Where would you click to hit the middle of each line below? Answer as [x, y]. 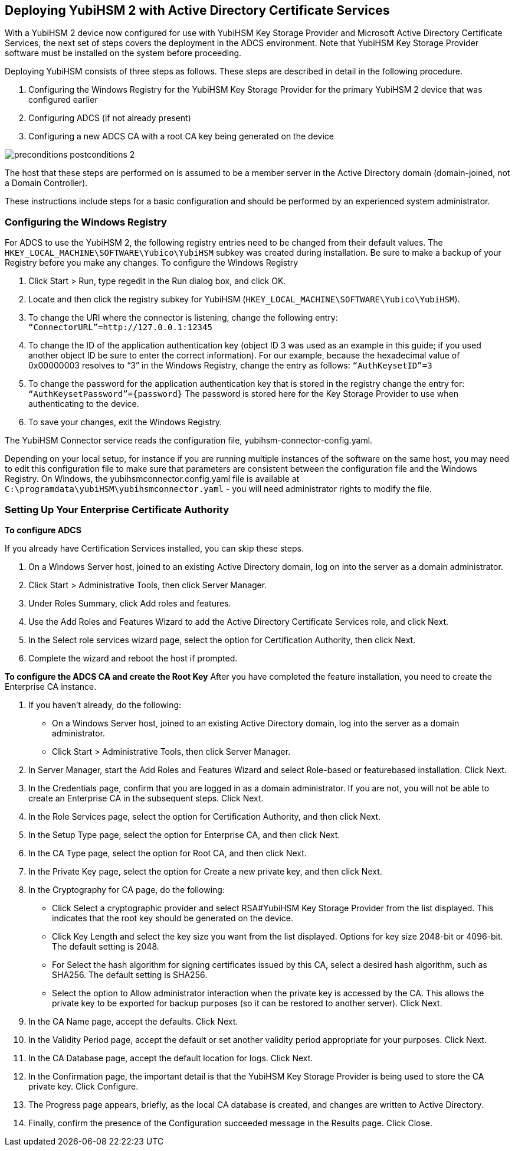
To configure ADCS [43, 530]
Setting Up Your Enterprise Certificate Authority [117, 509]
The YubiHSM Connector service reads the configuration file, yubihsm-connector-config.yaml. [189, 441]
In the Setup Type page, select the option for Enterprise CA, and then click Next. [184, 834]
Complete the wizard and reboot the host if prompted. [133, 658]
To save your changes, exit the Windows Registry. [125, 422]
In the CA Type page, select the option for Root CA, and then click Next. [168, 853]
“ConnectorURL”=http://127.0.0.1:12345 [120, 327]
